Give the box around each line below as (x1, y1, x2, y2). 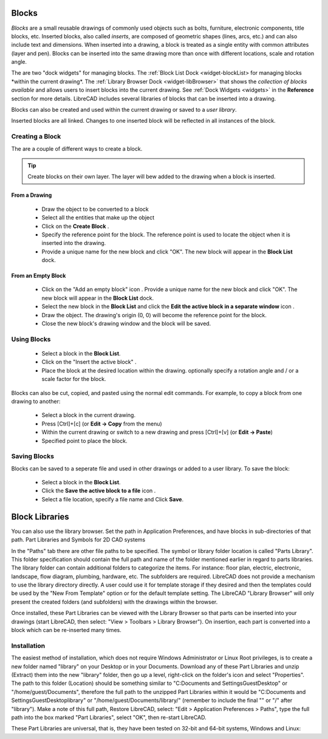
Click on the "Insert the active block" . (41, 359, 137, 366)
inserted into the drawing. (41, 239, 106, 247)
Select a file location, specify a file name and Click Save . (41, 495, 184, 503)
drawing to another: (11, 397, 61, 405)
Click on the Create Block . (41, 222, 109, 230)
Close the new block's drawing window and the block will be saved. (41, 320, 211, 328)
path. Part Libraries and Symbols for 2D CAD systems (11, 536, 146, 543)
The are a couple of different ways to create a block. (11, 145, 143, 152)
